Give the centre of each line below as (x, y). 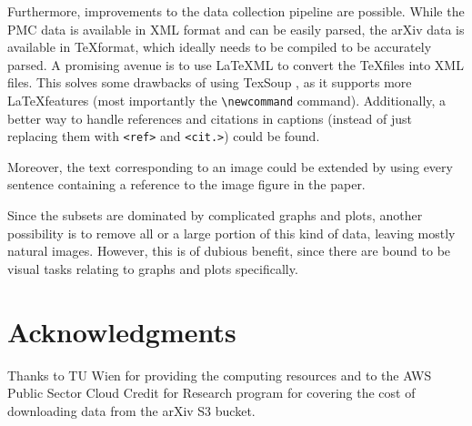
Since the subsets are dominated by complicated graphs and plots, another (215, 215)
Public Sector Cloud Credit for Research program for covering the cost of (211, 393)
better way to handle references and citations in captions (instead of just (210, 118)
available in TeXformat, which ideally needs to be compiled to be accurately (220, 47)
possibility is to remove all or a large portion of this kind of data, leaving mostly (231, 233)
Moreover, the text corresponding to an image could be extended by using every (230, 166)
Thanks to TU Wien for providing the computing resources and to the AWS (220, 375)
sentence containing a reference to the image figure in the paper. (186, 184)
